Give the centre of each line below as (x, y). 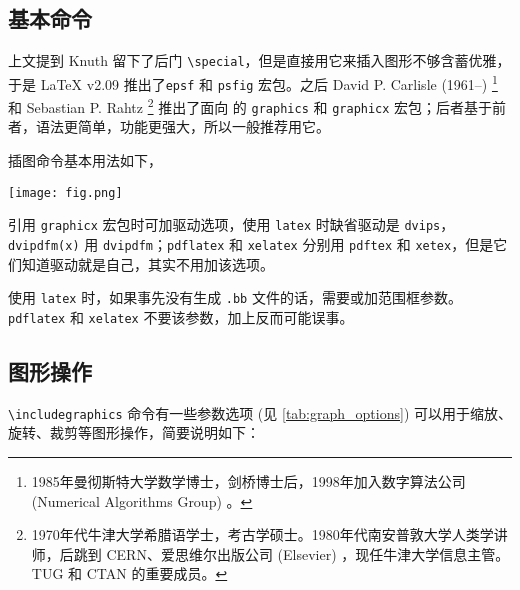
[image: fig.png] (65, 192)
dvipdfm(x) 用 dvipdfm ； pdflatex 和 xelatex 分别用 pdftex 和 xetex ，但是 (251, 243)
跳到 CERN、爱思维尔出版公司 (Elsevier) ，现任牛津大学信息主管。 (291, 553)
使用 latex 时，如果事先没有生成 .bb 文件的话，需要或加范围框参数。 (235, 297)
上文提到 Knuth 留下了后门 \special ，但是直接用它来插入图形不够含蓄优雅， (259, 60)
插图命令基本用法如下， (85, 160)
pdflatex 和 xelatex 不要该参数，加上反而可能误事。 (181, 316)
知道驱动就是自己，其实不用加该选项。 (147, 263)
